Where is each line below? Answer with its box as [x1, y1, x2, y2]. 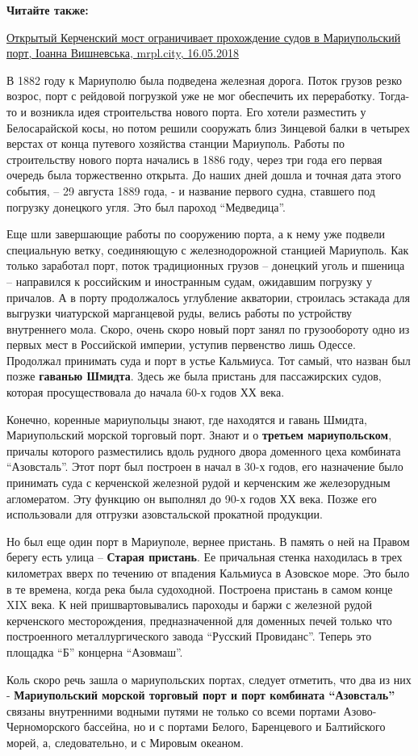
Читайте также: [6, 2, 89, 18]
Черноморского [6, 718, 81, 735]
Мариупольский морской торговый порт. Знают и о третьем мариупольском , [6, 426, 392, 443]
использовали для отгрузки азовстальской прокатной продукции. [6, 506, 323, 523]
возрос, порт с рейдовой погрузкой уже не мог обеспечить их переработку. [6, 87, 375, 104]
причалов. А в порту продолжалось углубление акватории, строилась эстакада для [6, 288, 411, 305]
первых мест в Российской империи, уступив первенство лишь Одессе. [6, 336, 356, 353]
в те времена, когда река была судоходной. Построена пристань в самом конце [6, 580, 393, 597]
